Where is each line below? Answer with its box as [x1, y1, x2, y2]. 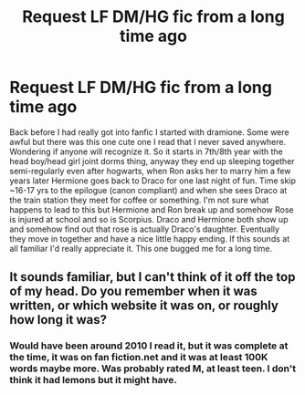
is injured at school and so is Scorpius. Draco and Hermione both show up [9, 213, 289, 224]
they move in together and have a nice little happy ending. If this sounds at [9, 233, 290, 244]
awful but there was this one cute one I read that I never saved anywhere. [9, 136, 286, 147]
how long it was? [9, 312, 108, 327]
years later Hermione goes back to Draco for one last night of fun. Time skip [9, 175, 297, 186]
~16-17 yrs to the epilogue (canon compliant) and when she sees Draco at [9, 184, 288, 195]
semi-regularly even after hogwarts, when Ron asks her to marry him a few [9, 165, 291, 176]
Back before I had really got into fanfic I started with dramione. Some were [9, 126, 289, 138]
